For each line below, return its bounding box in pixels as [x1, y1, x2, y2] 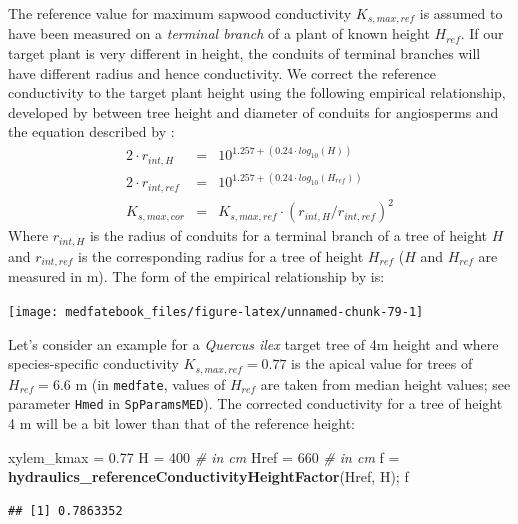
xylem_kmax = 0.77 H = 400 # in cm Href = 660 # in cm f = [8, 446, 400, 467]
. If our [460, 23, 504, 44]
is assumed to [419, 3, 503, 23]
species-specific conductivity [8, 353, 179, 374]
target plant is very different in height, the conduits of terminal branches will [8, 43, 481, 64]
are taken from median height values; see [260, 373, 511, 394]
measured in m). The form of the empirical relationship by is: [8, 266, 385, 287]
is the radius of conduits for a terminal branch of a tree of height [89, 225, 488, 246]
